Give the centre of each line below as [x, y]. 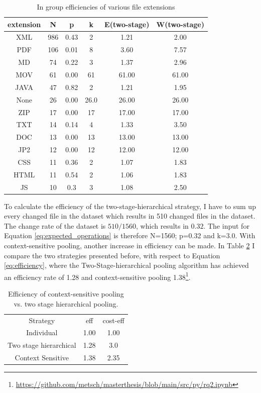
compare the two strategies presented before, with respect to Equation [112, 255]
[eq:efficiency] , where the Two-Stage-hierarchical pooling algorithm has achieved [126, 265]
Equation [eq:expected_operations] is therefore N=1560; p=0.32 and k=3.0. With [130, 235]
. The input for [226, 225]
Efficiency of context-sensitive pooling [66, 294]
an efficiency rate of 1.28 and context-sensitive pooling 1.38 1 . [97, 276]
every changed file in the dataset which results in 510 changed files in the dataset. [130, 216]
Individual [42, 332]
